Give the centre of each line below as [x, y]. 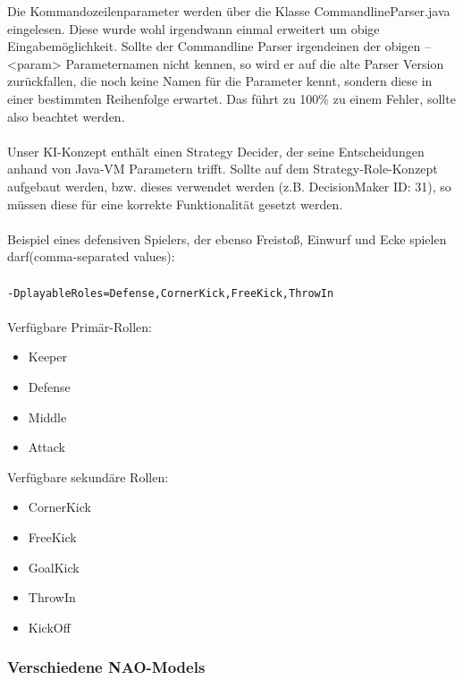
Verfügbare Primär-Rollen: [80, 326]
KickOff [49, 627]
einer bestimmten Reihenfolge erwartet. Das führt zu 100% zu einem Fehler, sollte [231, 98]
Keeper [48, 357]
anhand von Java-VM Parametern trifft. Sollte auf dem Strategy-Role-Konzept [223, 169]
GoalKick [54, 567]
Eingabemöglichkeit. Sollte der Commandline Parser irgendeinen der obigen [214, 46]
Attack [47, 447]
